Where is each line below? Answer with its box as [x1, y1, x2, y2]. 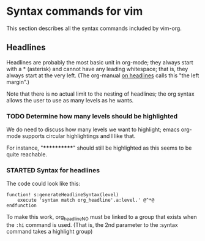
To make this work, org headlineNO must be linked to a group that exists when [6, 213, 197, 222]
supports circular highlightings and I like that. [22, 132, 136, 140]
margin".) [6, 78, 29, 85]
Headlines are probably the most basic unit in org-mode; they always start [6, 58, 194, 66]
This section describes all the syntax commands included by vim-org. [6, 25, 182, 32]
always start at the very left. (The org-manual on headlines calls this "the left [6, 72, 199, 79]
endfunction [6, 202, 37, 209]
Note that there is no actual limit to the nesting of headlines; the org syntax [6, 90, 195, 98]
